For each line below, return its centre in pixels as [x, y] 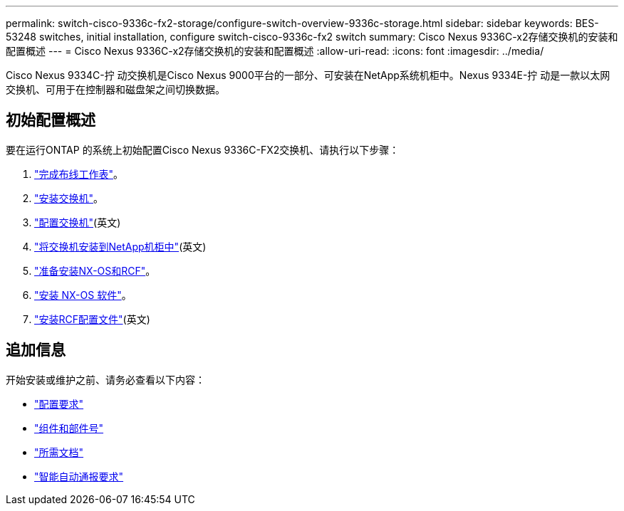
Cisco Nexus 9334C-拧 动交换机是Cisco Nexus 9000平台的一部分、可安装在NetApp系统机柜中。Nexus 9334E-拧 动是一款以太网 [308, 75]
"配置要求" [59, 404]
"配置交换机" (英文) [78, 222]
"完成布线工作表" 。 [79, 174]
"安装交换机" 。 [69, 198]
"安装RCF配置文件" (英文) [92, 319]
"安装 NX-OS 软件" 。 [83, 295]
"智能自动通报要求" [79, 476]
